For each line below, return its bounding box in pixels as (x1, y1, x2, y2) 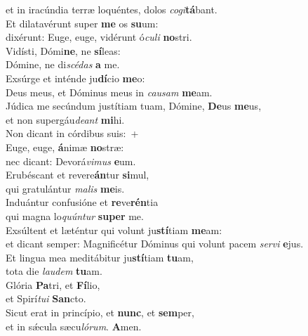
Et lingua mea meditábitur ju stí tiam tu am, (6, 250, 194, 264)
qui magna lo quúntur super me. (6, 208, 144, 223)
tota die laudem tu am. (6, 264, 102, 278)
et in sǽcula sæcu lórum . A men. (6, 318, 142, 333)
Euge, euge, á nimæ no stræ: (6, 139, 124, 154)
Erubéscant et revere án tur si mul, (6, 167, 149, 182)
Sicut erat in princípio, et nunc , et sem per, (6, 305, 194, 320)
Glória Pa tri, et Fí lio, (6, 277, 100, 292)
